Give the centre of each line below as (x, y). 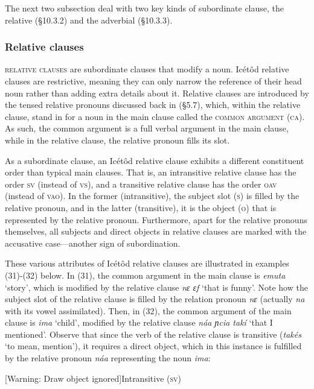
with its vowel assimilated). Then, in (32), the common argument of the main (148, 310)
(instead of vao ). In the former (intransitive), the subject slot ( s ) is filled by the (152, 196)
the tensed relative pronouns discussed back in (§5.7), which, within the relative (153, 105)
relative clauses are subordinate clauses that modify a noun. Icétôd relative (147, 69)
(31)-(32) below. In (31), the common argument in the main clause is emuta (145, 275)
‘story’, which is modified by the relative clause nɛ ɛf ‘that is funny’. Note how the (156, 287)
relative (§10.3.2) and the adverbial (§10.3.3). (89, 20)
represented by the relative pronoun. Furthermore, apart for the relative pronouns (156, 219)
